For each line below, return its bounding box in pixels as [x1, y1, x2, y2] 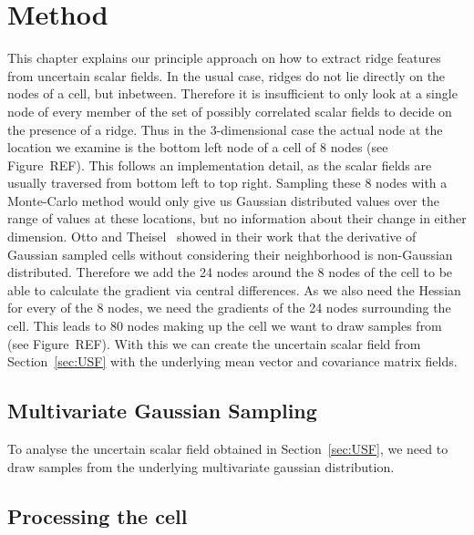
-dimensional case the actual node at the [216, 119, 443, 139]
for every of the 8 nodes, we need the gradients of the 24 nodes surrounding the [7, 298, 451, 317]
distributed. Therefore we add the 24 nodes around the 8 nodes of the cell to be [7, 262, 453, 282]
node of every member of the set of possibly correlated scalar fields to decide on [7, 101, 452, 120]
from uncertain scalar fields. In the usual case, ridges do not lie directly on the [7, 66, 446, 85]
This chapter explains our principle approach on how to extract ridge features [7, 48, 441, 67]
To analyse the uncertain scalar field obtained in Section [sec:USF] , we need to [7, 439, 448, 458]
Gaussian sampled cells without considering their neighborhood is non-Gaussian [7, 244, 453, 263]
